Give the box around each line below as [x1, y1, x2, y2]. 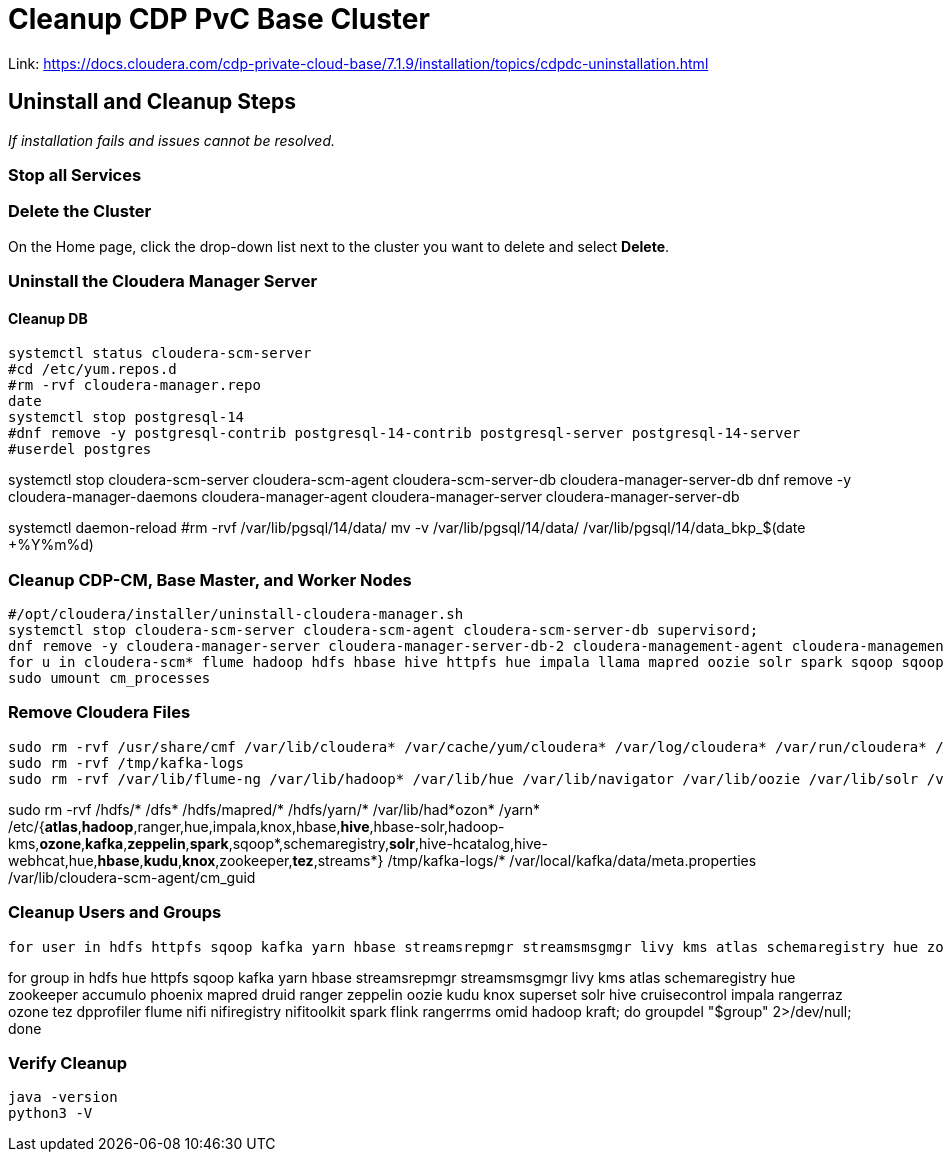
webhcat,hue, [8, 851, 98, 869]
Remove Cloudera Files [8, 702, 191, 723]
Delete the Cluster [8, 201, 152, 222]
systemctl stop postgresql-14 [8, 409, 245, 426]
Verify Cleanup [8, 1052, 127, 1073]
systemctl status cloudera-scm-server [8, 345, 312, 362]
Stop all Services [8, 164, 142, 185]
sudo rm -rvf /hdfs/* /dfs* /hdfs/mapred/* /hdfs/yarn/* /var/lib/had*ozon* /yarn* [8, 800, 541, 818]
